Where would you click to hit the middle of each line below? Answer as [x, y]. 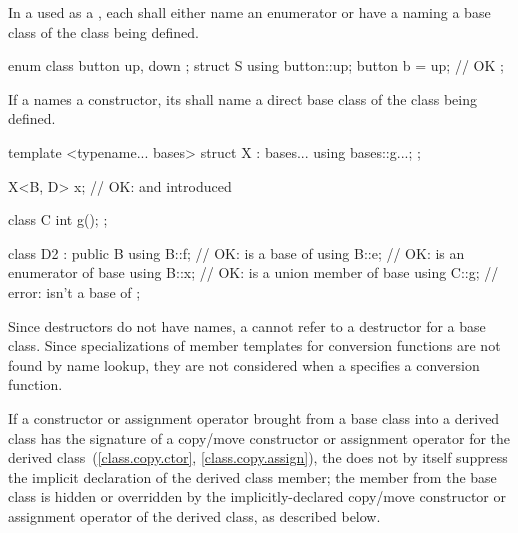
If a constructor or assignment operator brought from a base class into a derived [254, 417]
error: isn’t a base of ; [74, 291]
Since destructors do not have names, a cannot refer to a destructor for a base [247, 325]
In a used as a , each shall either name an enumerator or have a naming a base [249, 12]
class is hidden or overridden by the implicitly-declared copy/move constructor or [257, 496]
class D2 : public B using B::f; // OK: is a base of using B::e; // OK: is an [236, 252]
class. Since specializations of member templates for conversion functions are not [254, 345]
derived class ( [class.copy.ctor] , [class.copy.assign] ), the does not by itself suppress [258, 457]
